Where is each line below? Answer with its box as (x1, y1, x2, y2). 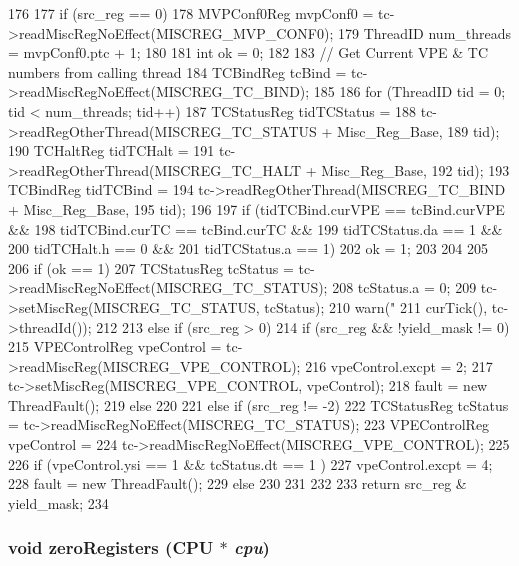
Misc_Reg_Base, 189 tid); (337, 120, 500, 141)
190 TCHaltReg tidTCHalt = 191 (8, 140, 215, 161)
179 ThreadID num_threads (338, 22, 512, 43)
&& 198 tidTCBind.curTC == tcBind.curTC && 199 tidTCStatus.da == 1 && (8, 218, 503, 239)
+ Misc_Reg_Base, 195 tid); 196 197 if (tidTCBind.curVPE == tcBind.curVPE (8, 198, 505, 219)
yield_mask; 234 (8, 492, 109, 513)
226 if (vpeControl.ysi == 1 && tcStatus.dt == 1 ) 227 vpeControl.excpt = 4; (8, 453, 493, 474)
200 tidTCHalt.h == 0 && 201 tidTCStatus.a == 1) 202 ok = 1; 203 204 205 (8, 238, 488, 259)
